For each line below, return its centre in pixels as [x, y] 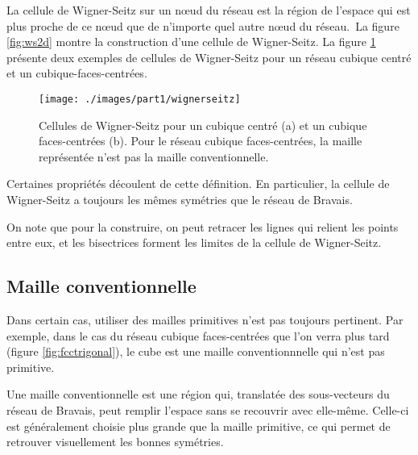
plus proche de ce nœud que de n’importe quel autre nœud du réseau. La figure [203, 25]
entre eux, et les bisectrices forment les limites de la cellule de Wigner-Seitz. [194, 242]
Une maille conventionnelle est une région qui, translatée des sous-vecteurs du [198, 394]
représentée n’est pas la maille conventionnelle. [154, 156]
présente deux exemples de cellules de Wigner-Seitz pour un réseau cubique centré [209, 57]
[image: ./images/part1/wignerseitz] [140, 99]
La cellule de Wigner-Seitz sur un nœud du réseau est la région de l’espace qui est [209, 10]
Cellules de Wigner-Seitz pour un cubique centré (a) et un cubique [203, 125]
